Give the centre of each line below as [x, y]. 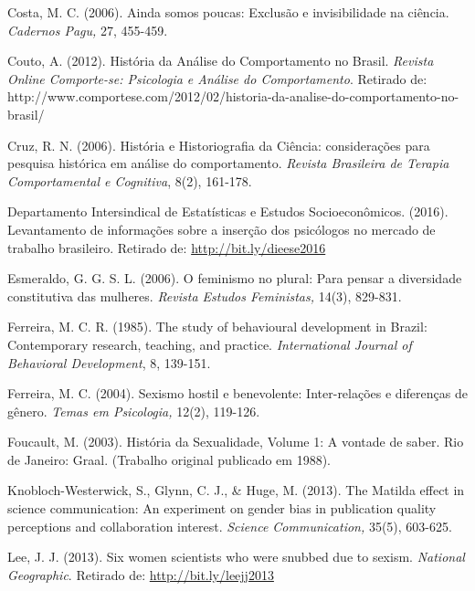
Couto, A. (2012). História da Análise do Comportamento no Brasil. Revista [221, 61]
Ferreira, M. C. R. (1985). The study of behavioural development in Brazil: [217, 327]
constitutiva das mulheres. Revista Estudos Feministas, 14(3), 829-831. [205, 295]
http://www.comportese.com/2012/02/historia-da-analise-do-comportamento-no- [233, 96]
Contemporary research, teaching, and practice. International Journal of [210, 344]
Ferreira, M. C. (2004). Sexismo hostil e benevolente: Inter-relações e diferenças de [237, 393]
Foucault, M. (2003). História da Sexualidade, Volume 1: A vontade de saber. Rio [236, 442]
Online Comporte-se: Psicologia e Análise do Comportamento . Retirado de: [217, 78]
